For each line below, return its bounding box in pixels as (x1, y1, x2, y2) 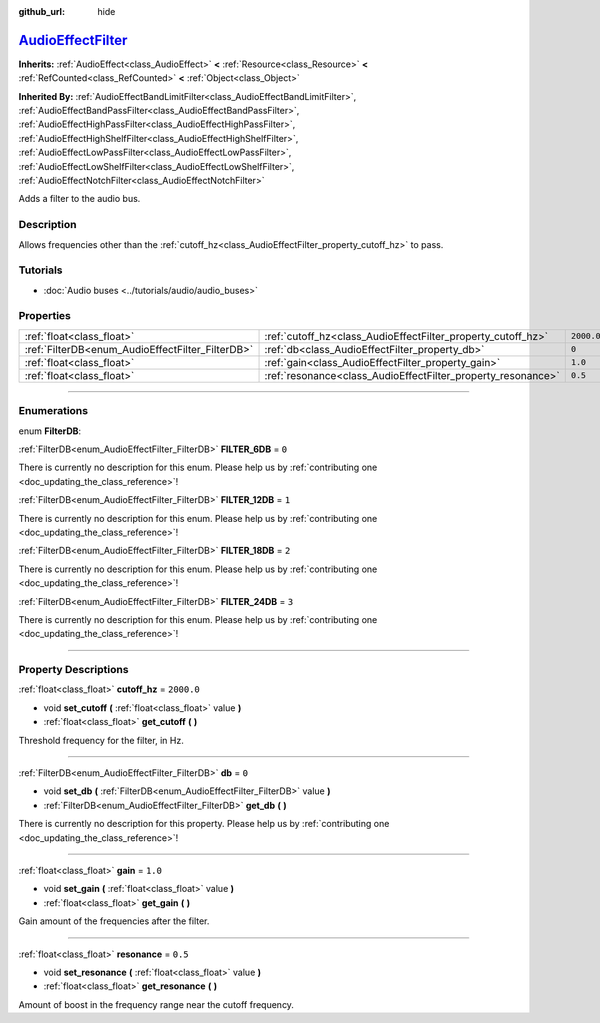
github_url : (18, 6, 65, 17)
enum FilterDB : (18, 425, 82, 437)
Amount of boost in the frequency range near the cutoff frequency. (18, 998, 295, 1010)
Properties (18, 309, 72, 323)
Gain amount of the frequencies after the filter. (18, 915, 210, 927)
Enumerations (18, 404, 89, 418)
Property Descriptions (18, 663, 129, 677)
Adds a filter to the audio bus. (18, 193, 141, 205)
